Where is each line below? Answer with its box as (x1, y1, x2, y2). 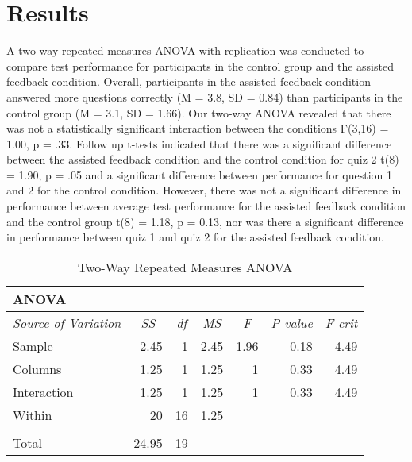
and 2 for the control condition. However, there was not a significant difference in (6, 182, 402, 198)
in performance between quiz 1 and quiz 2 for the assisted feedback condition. (6, 229, 384, 245)
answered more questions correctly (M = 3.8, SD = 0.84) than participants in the (6, 88, 403, 105)
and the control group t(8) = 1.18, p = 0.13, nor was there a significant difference (6, 213, 404, 229)
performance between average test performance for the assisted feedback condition (6, 198, 406, 214)
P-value (271, 313, 313, 332)
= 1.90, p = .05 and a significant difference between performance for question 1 (6, 166, 393, 183)
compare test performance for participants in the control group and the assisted (6, 57, 394, 74)
